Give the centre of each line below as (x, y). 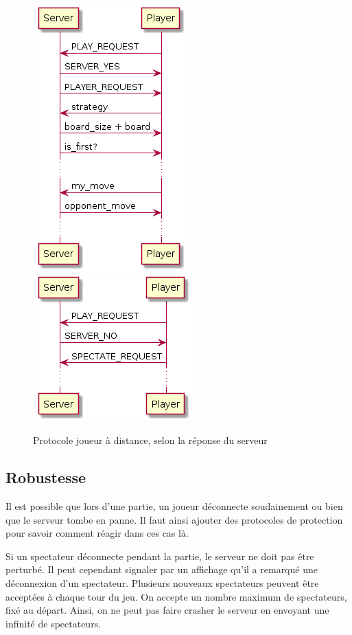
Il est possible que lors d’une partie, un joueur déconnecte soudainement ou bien (174, 505)
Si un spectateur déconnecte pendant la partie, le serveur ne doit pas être (160, 556)
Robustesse (46, 477)
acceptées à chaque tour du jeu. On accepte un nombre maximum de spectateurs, (176, 596)
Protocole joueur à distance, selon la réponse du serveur (150, 440)
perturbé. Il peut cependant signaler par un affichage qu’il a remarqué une (162, 569)
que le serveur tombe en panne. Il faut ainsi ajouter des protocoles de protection (174, 519)
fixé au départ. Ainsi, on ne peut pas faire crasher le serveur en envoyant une (167, 610)
